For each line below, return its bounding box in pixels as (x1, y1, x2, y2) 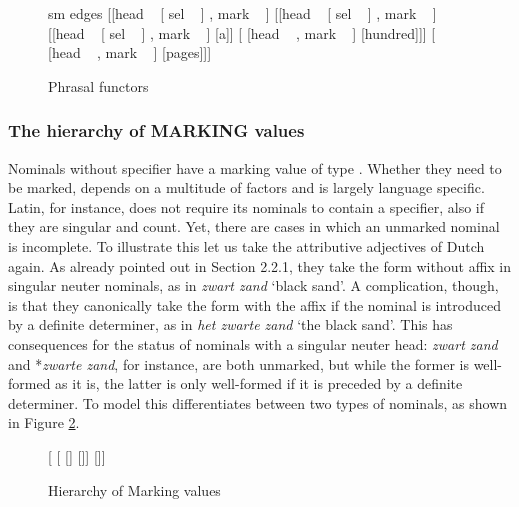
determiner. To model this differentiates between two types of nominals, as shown (8, 392, 508, 413)
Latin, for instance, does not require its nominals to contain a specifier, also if (8, 196, 485, 217)
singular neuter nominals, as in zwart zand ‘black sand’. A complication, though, (8, 275, 499, 296)
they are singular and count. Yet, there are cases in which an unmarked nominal (8, 216, 500, 237)
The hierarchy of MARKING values (8, 118, 305, 143)
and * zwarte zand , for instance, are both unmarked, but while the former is (8, 353, 469, 374)
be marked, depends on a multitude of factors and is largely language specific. (8, 177, 485, 198)
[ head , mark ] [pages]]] (48, 42, 212, 63)
